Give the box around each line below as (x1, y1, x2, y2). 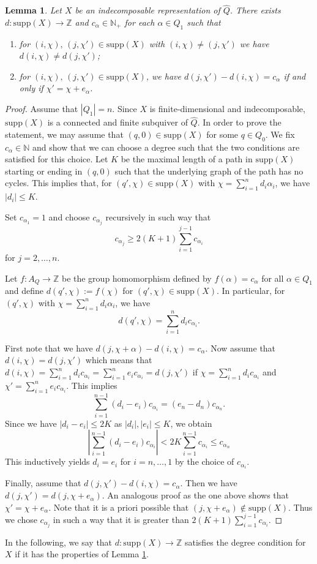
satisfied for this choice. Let (5, 152, 108, 165)
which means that (85, 353, 152, 366)
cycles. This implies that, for (5, 176, 112, 189)
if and (283, 69, 306, 82)
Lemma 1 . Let (5, 4, 62, 17)
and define (5, 284, 44, 297)
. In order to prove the (197, 116, 282, 129)
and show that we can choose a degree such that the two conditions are (32, 140, 300, 153)
